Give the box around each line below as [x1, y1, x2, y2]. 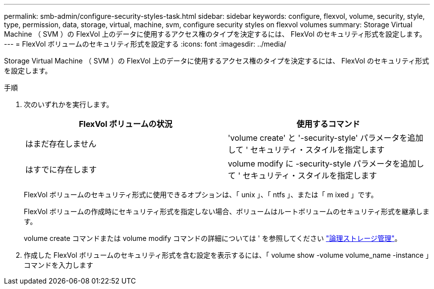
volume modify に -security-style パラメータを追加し [228, 159, 424, 169]
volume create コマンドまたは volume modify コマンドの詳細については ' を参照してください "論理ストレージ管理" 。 [24, 234, 402, 242]
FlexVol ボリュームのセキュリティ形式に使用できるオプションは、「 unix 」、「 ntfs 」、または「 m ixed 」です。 [24, 190, 378, 199]
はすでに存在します [25, 165, 97, 174]
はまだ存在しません [25, 139, 97, 149]
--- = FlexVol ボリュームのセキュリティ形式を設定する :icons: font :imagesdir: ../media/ [4, 40, 286, 48]
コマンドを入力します [24, 261, 93, 269]
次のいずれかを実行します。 [24, 100, 113, 109]
